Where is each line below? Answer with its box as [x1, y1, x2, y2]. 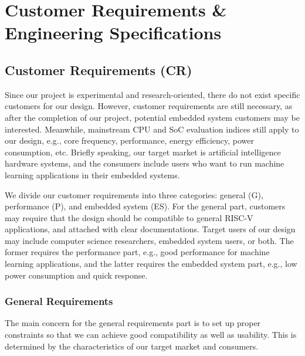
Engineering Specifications [5, 21, 222, 45]
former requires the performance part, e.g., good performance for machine [5, 246, 270, 258]
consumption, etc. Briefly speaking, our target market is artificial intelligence [5, 145, 281, 158]
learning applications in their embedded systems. [5, 168, 180, 181]
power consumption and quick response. [5, 269, 148, 281]
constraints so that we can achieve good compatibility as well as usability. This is [5, 328, 297, 341]
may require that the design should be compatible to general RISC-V [5, 211, 253, 223]
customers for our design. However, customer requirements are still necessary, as [5, 100, 293, 112]
